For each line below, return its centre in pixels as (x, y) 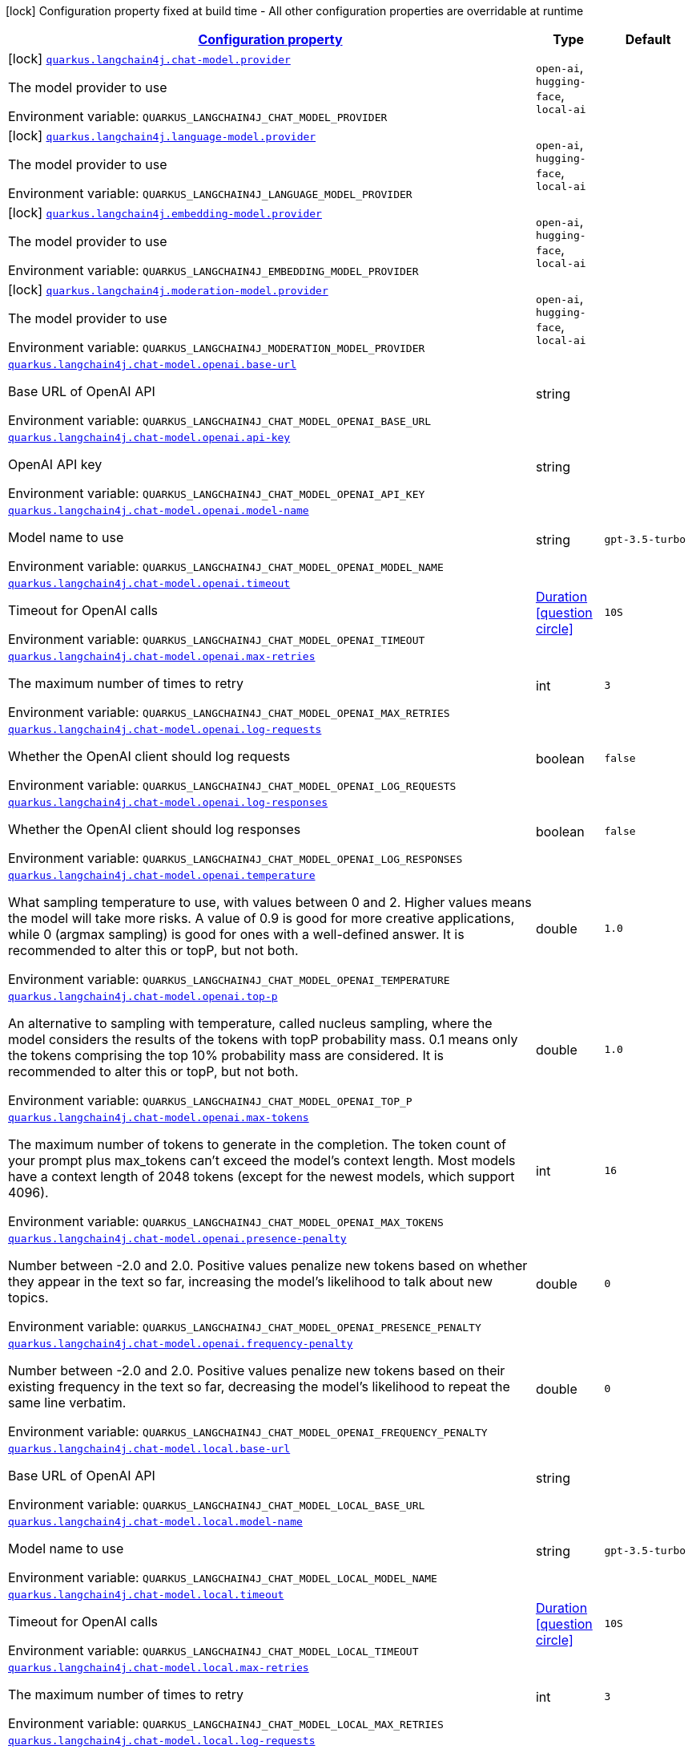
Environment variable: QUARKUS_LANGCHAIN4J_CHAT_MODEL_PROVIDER (198, 116)
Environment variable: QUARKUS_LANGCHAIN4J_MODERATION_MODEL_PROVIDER (217, 347)
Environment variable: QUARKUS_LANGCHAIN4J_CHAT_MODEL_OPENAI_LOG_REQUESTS (232, 785)
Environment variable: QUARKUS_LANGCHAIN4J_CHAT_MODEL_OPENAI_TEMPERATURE (229, 979)
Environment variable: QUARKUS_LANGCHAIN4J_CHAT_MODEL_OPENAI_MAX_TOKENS (226, 1221)
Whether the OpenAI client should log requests (149, 756)
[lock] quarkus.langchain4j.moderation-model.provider (168, 289)
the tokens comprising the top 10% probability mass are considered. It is (226, 1055)
